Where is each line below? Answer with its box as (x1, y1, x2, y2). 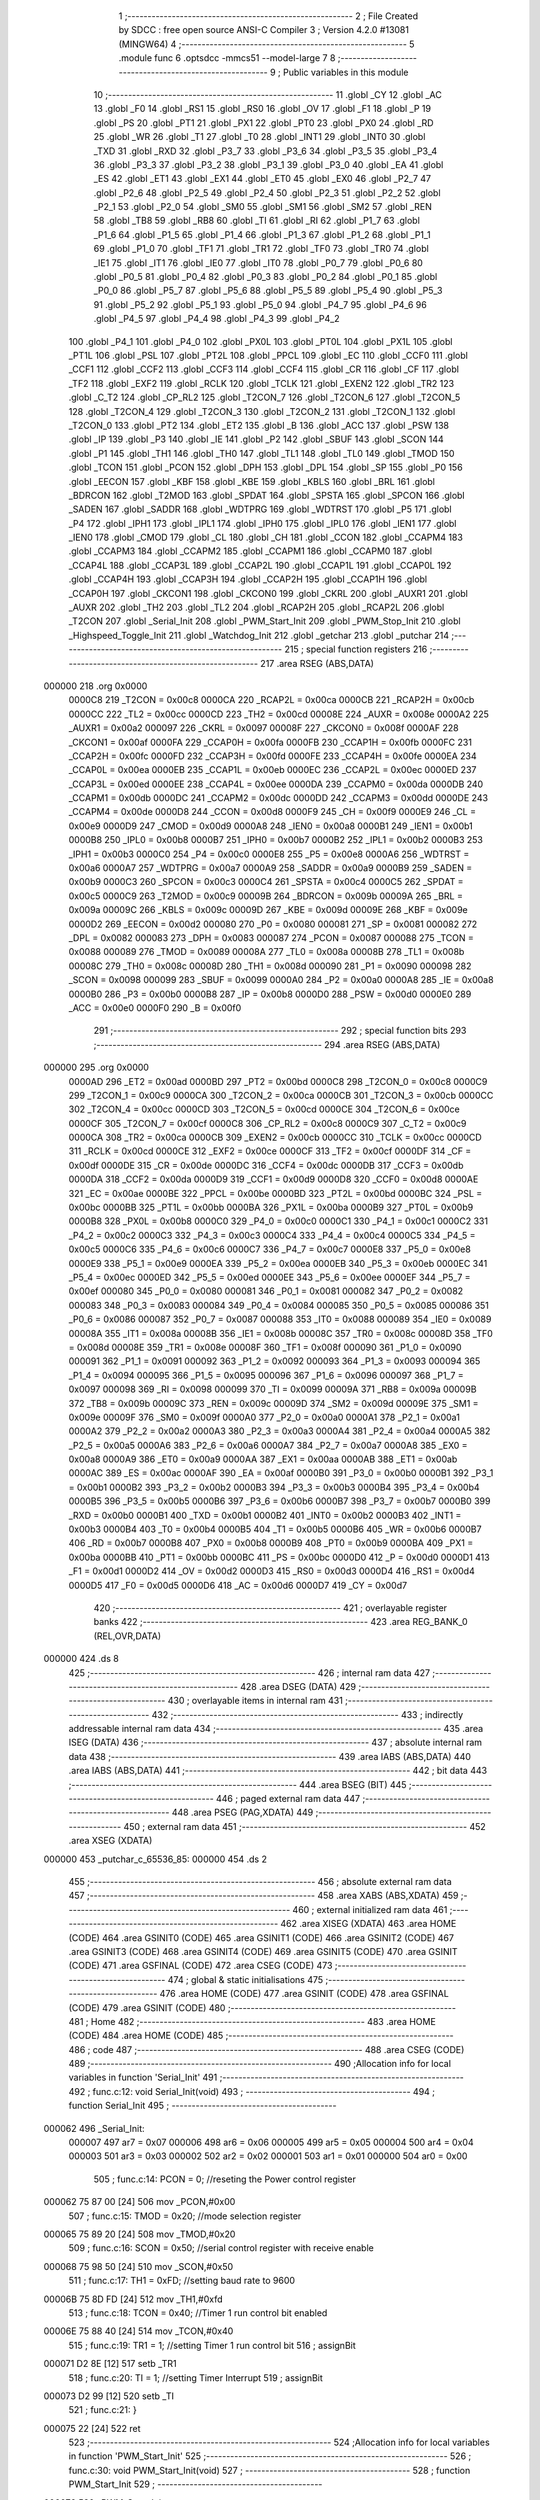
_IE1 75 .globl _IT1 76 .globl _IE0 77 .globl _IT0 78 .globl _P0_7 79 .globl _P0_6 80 (93, 256, 424, 269)
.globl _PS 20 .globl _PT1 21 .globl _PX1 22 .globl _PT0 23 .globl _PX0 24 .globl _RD (93, 116, 434, 129)
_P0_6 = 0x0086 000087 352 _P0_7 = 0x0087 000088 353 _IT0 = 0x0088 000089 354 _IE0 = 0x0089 (68, 1313, 492, 1325)
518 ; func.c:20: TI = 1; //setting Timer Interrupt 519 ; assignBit (68, 2371, 324, 2384)
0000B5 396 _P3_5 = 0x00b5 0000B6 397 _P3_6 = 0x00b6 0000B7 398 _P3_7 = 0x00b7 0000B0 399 (68, 1495, 491, 1507)
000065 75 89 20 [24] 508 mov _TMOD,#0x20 (43, 2228, 236, 2240)
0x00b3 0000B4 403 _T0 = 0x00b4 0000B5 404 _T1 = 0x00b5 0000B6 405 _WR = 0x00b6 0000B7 (68, 1523, 482, 1535)
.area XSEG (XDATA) (68, 1835, 153, 1847)
